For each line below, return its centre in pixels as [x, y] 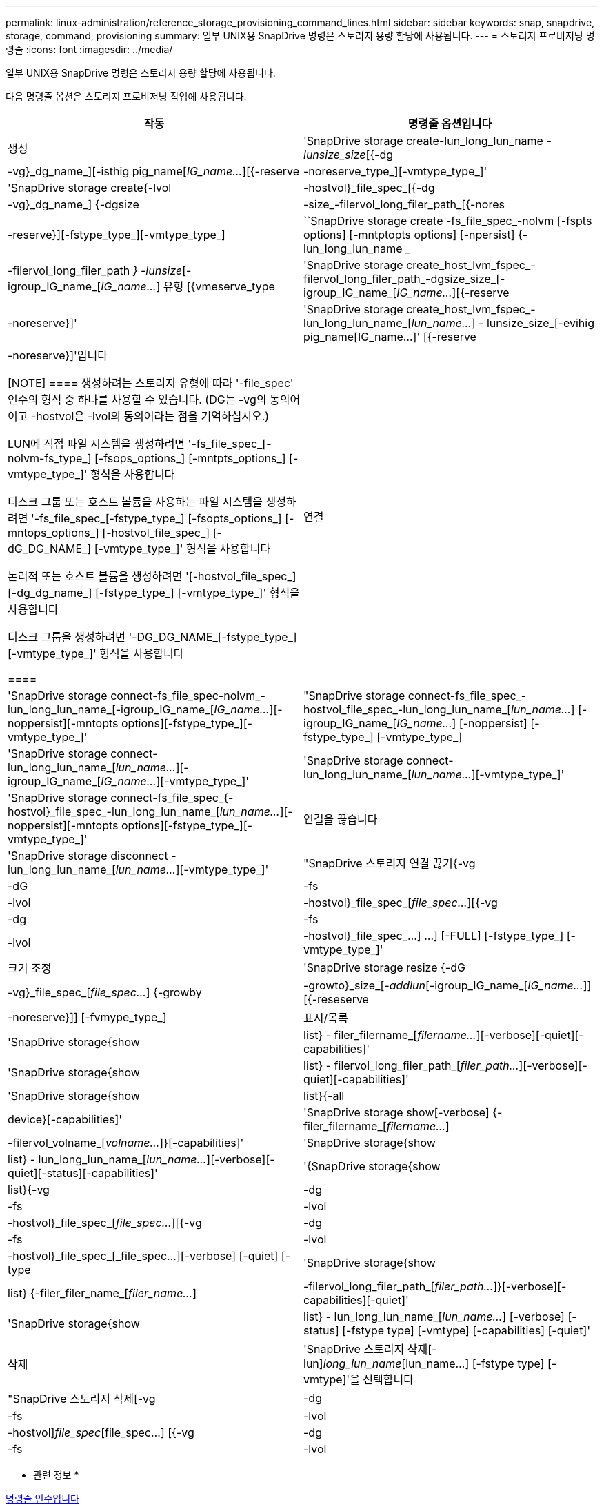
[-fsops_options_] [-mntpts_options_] [190, 458]
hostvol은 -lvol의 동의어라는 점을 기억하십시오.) [153, 416]
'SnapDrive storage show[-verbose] [396, 1112]
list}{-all [324, 1096]
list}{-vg [29, 1190]
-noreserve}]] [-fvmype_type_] [87, 1017]
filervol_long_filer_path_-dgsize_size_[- [404, 279]
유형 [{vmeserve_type [219, 286]
